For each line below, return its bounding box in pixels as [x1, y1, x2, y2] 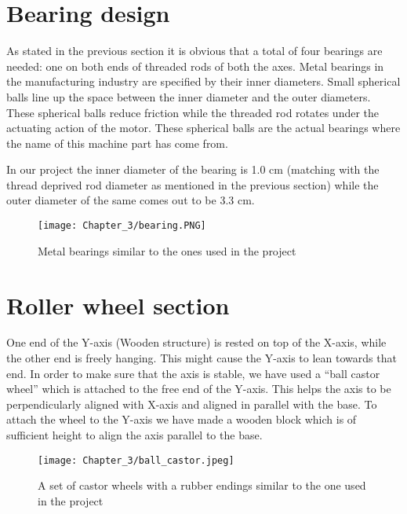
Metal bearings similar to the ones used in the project [38, 242, 296, 259]
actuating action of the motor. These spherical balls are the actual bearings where [6, 119, 401, 136]
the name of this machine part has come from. [6, 134, 228, 151]
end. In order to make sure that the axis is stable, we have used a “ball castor [6, 365, 380, 381]
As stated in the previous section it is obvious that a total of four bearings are [6, 42, 383, 59]
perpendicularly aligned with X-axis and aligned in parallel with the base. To [6, 395, 377, 412]
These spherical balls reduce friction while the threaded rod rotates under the [6, 104, 380, 120]
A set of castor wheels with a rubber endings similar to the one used [38, 477, 366, 494]
